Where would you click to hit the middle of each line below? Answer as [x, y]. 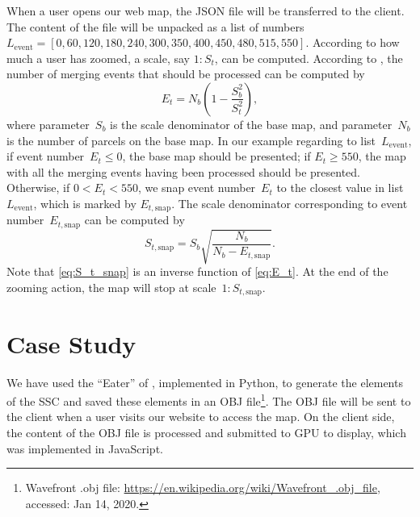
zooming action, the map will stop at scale [111, 287]
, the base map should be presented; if [216, 156]
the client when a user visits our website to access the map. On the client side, [201, 417]
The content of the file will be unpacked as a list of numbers [155, 26]
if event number [46, 156]
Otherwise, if [38, 188]
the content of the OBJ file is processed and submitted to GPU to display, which [206, 432]
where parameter [48, 124]
